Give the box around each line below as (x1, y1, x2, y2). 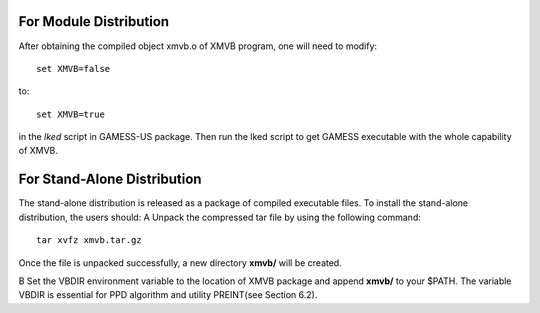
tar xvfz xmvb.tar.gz (36, 235, 142, 246)
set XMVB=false (36, 63, 111, 74)
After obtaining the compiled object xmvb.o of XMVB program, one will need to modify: (18, 40, 378, 52)
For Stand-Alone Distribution (18, 171, 202, 188)
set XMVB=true (36, 108, 105, 120)
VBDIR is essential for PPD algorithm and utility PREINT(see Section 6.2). (18, 289, 318, 301)
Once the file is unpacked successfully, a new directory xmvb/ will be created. (18, 256, 342, 269)
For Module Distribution (18, 13, 170, 30)
